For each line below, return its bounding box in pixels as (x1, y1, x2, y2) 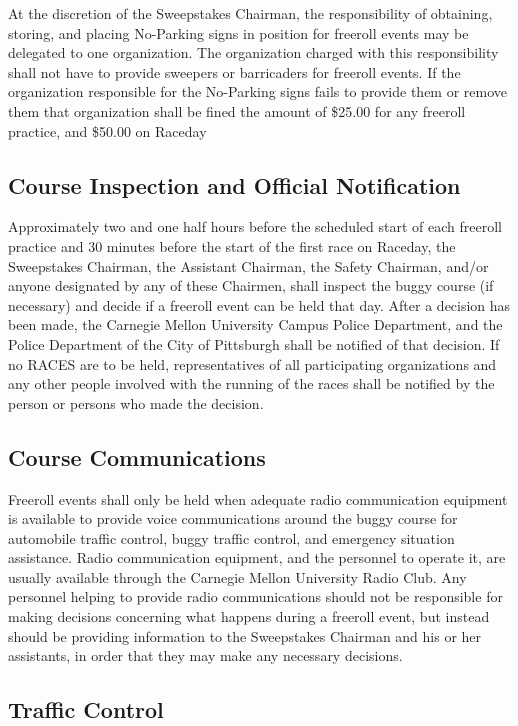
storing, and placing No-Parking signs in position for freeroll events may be (8, 22, 469, 43)
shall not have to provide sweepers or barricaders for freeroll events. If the (8, 61, 461, 82)
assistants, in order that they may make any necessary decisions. (8, 645, 403, 666)
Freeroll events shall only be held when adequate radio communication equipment (8, 488, 508, 509)
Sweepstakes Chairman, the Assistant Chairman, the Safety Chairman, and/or (8, 255, 489, 276)
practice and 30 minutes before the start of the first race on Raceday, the (8, 235, 456, 256)
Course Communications (8, 441, 266, 472)
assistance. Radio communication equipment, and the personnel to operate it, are (8, 547, 506, 568)
